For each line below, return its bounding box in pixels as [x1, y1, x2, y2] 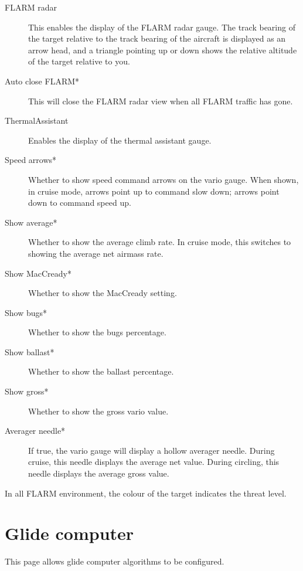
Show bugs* [5, 306, 47, 318]
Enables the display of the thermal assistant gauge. [28, 134, 212, 146]
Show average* [5, 216, 57, 228]
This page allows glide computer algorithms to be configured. [5, 555, 224, 567]
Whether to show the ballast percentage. [28, 365, 174, 378]
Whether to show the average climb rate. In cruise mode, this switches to [28, 236, 291, 248]
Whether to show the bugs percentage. [28, 326, 166, 338]
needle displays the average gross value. [28, 467, 169, 480]
